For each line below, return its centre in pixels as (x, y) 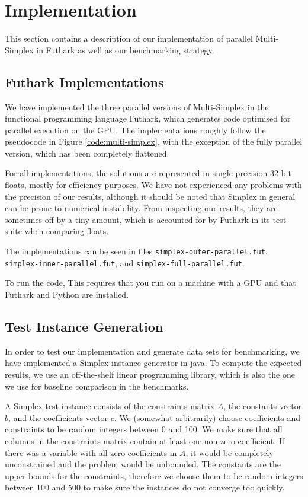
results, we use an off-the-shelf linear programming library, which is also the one (150, 374)
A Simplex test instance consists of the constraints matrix (110, 406)
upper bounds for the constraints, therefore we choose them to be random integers (154, 475)
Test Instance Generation (84, 326)
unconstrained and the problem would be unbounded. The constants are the (143, 464)
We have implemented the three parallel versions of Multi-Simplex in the (137, 106)
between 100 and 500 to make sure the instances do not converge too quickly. (145, 487)
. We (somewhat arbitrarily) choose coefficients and (207, 417)
